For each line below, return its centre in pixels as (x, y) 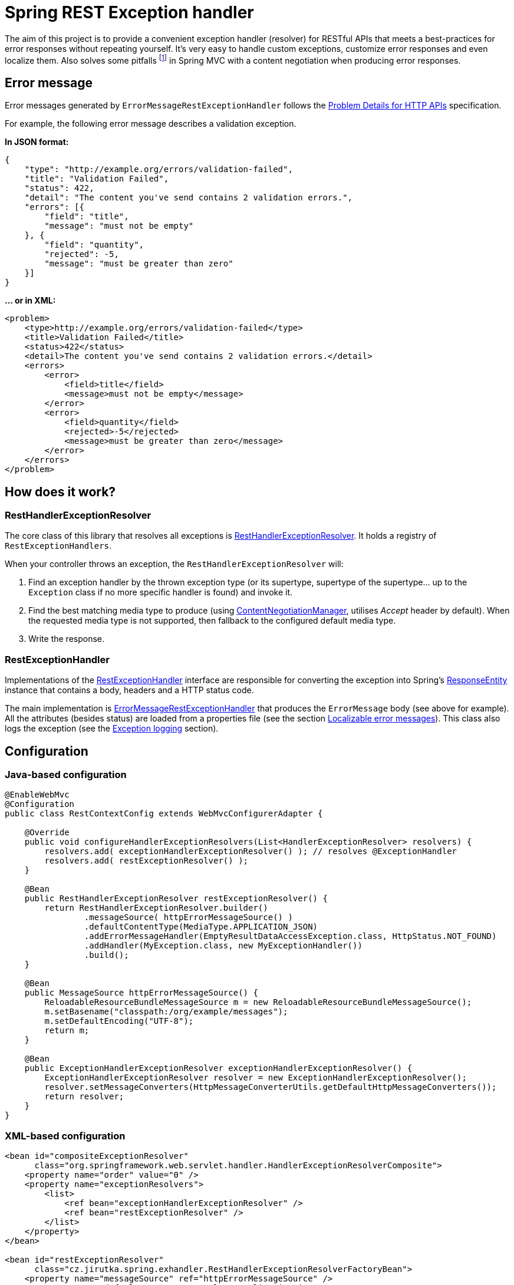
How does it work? (60, 492)
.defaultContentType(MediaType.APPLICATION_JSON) (201, 927)
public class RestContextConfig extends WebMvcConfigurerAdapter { (164, 814)
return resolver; (84, 1097)
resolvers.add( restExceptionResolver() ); (146, 861)
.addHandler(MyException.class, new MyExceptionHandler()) (223, 946)
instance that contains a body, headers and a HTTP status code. (129, 690)
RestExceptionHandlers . (58, 546)
